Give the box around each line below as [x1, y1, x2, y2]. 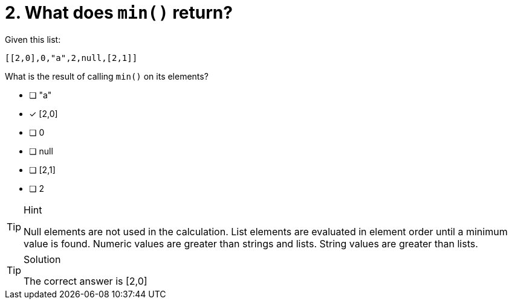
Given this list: [5, 34, 61, 45]
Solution [24, 253, 61, 265]
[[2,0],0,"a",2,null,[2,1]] [5, 52, 138, 63]
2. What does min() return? [5, 2, 233, 23]
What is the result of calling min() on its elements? [5, 71, 209, 81]
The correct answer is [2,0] [24, 274, 147, 287]
